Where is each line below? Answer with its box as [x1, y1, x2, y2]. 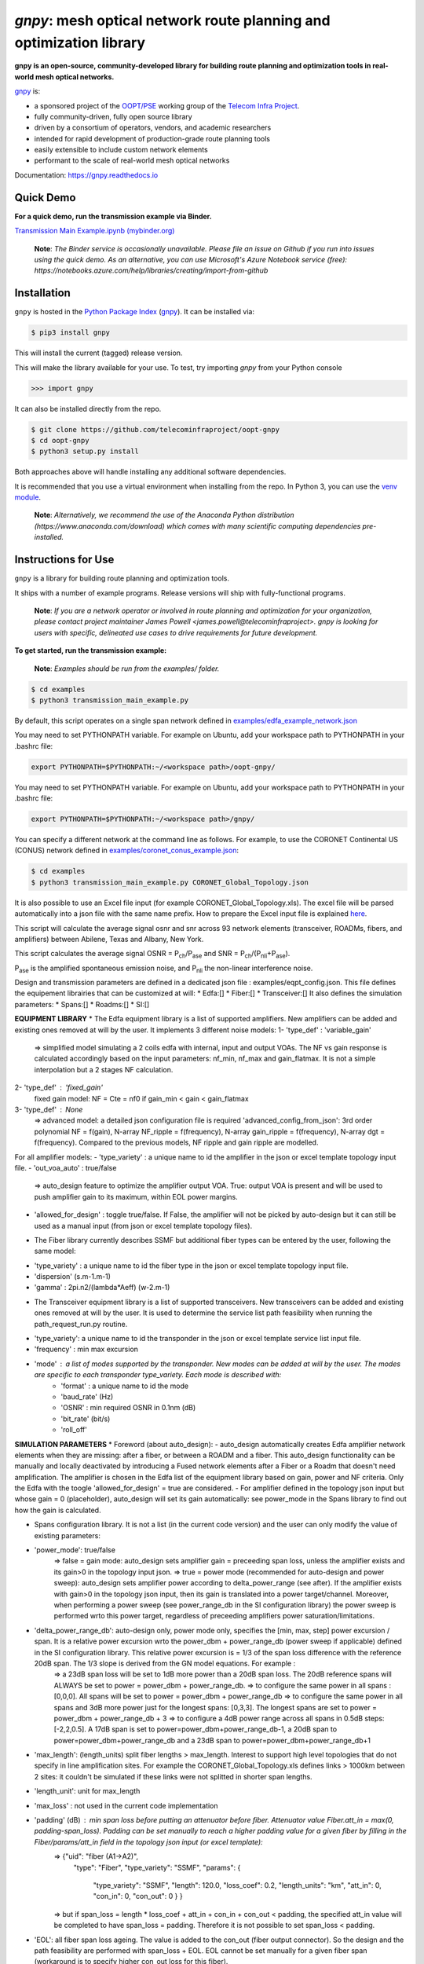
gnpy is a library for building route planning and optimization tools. [14, 573, 229, 583]
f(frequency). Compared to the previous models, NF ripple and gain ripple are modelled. [34, 1138, 319, 1147]
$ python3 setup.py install [31, 447, 139, 456]
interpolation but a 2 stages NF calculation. [34, 1064, 174, 1074]
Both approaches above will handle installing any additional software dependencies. [14, 467, 287, 477]
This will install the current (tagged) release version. [14, 348, 183, 357]
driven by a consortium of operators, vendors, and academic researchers [34, 123, 272, 133]
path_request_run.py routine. [34, 1319, 128, 1328]
